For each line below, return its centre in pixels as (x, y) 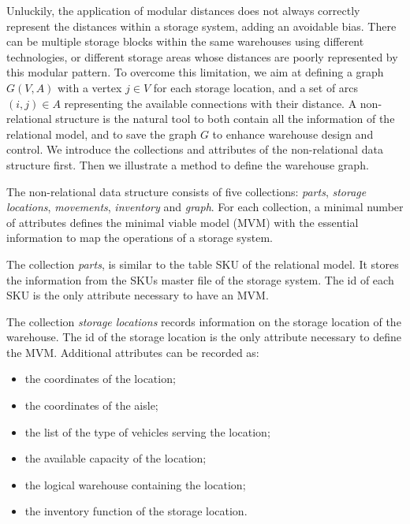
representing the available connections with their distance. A (211, 103)
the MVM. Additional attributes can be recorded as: (133, 352)
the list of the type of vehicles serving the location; (147, 431)
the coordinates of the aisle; (91, 405)
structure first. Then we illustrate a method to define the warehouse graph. (188, 164)
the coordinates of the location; (100, 379)
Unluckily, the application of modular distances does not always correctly (183, 10)
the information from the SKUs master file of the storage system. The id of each (200, 279)
